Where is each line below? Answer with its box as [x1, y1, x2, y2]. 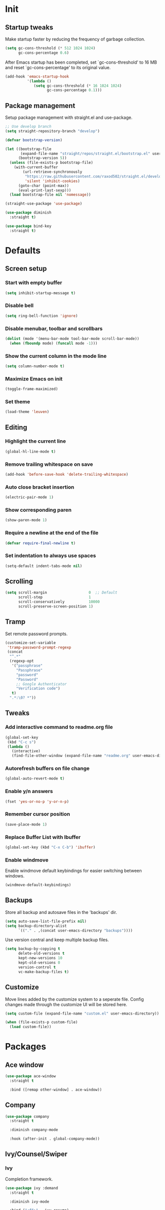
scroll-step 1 [18, 595, 91, 600]
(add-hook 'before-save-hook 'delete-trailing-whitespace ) [5, 472, 129, 477]
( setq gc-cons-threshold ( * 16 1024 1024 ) [33, 83, 122, 88]
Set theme [5, 398, 30, 405]
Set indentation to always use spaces [5, 552, 96, 559]
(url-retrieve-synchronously [23, 169, 82, 175]
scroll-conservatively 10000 [18, 600, 100, 605]
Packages [5, 1041, 47, 1052]
